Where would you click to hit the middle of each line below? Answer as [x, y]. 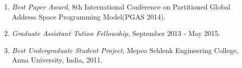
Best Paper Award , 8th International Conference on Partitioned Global [121, 6]
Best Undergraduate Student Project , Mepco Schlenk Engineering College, [125, 50]
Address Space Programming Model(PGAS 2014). [89, 16]
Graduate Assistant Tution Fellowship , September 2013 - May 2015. [116, 33]
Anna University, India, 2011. [57, 60]
